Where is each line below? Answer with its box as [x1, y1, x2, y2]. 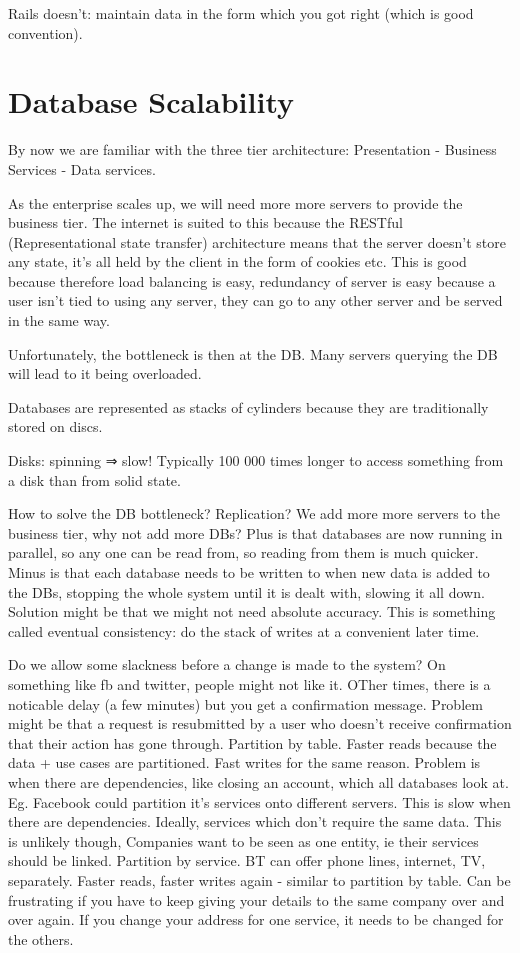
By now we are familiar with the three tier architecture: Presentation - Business [8, 139, 497, 160]
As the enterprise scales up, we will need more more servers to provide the [8, 192, 463, 213]
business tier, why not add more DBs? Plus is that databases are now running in [8, 522, 503, 543]
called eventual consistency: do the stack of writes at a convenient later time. [8, 620, 480, 641]
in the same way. [8, 310, 110, 331]
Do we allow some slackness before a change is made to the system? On [8, 654, 446, 675]
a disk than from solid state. [8, 469, 181, 490]
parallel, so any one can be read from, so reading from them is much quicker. [8, 542, 479, 563]
